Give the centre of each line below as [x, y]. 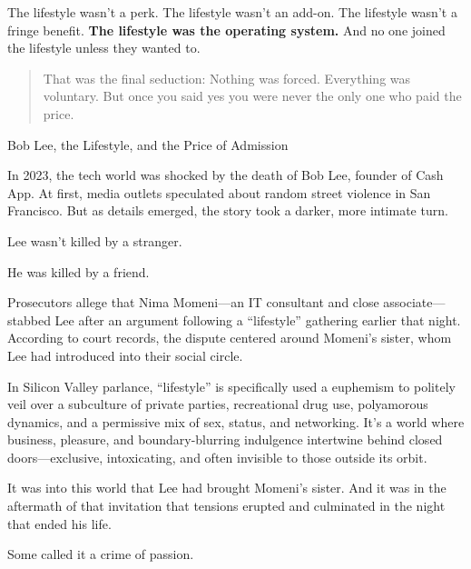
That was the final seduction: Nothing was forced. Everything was [227, 78]
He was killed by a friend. [78, 271]
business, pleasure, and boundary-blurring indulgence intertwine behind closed [225, 439]
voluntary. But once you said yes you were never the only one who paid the [252, 96]
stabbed [29, 319]
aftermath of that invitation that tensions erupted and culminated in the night [226, 506]
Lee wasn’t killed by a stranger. [95, 240]
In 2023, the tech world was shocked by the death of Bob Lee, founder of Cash [226, 175]
